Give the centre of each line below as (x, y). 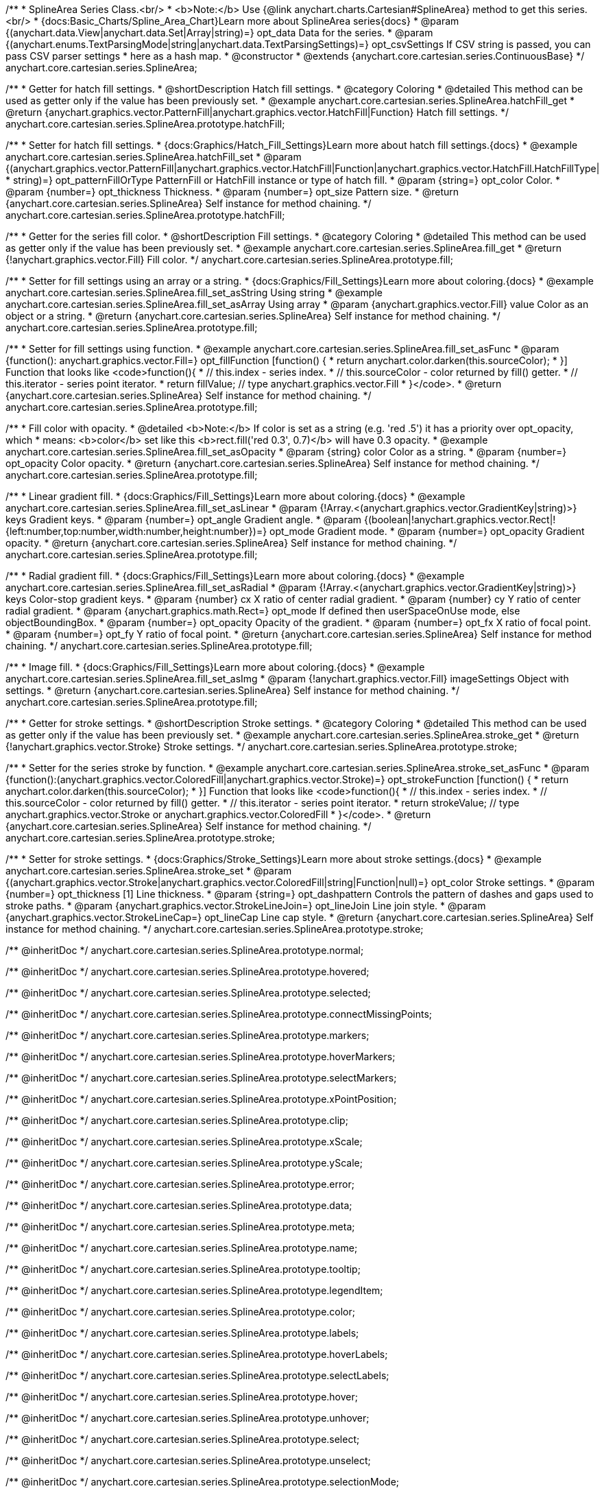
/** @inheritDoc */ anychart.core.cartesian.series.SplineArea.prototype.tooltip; (183, 1269)
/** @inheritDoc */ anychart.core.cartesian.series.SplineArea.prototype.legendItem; (194, 1290)
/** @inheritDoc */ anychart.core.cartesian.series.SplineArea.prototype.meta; (180, 1227)
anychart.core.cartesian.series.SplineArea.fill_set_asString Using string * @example (194, 292)
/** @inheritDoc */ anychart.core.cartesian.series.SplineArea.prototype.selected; (188, 993)
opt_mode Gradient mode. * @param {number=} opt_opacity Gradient (427, 531)
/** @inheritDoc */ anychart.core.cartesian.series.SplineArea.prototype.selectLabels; (197, 1375)
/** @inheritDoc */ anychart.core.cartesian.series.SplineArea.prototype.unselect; (188, 1460)
